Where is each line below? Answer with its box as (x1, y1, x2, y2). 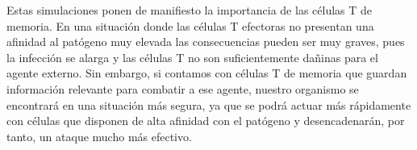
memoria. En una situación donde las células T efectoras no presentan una (6, 17, 374, 34)
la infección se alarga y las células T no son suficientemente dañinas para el (6, 48, 378, 65)
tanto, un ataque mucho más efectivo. (6, 127, 192, 144)
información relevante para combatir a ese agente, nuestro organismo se (6, 80, 359, 97)
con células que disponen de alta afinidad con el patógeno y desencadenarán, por (6, 112, 405, 129)
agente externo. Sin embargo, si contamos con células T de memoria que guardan (6, 65, 407, 81)
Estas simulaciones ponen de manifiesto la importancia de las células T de (6, 2, 373, 18)
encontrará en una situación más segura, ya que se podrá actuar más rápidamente (6, 96, 411, 113)
